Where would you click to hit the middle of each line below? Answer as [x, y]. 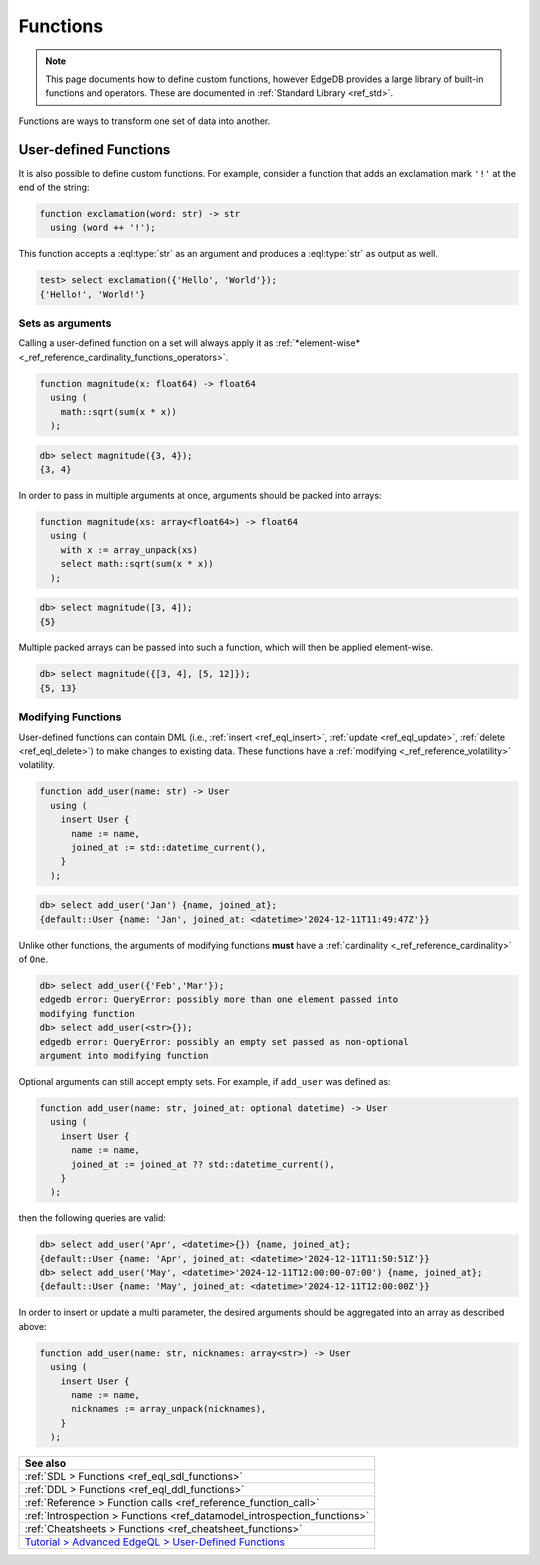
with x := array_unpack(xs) [129, 549]
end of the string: [54, 187]
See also [45, 1463]
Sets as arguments [65, 323]
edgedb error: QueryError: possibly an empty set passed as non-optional [224, 1041]
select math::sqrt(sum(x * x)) [137, 564]
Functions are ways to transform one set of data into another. [144, 121]
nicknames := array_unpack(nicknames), [169, 1409]
